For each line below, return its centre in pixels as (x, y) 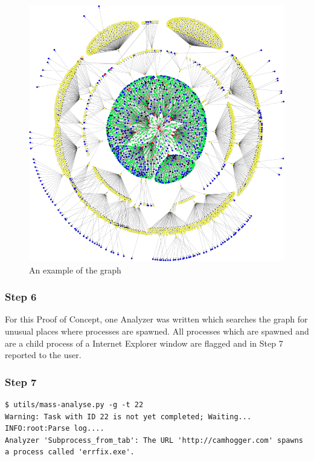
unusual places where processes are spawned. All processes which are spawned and (157, 331)
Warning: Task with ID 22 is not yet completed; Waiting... (128, 417)
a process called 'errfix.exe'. (70, 452)
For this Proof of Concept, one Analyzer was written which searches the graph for (156, 319)
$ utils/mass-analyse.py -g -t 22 (74, 405)
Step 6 (21, 297)
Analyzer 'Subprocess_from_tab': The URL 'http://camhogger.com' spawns (154, 440)
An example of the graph (75, 270)
